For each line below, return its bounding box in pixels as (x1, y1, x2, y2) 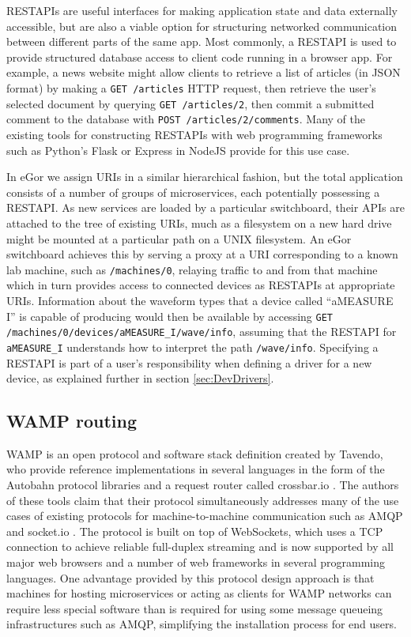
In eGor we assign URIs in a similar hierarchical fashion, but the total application (6, 168, 403, 185)
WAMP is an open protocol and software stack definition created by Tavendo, (6, 445, 383, 462)
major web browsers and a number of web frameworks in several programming (6, 554, 385, 571)
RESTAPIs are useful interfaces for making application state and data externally (6, 2, 398, 18)
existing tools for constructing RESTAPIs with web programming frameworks (6, 126, 383, 142)
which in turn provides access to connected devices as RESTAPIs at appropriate (6, 277, 395, 293)
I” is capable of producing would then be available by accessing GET (6, 307, 333, 324)
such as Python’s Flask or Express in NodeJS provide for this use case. (6, 141, 350, 158)
